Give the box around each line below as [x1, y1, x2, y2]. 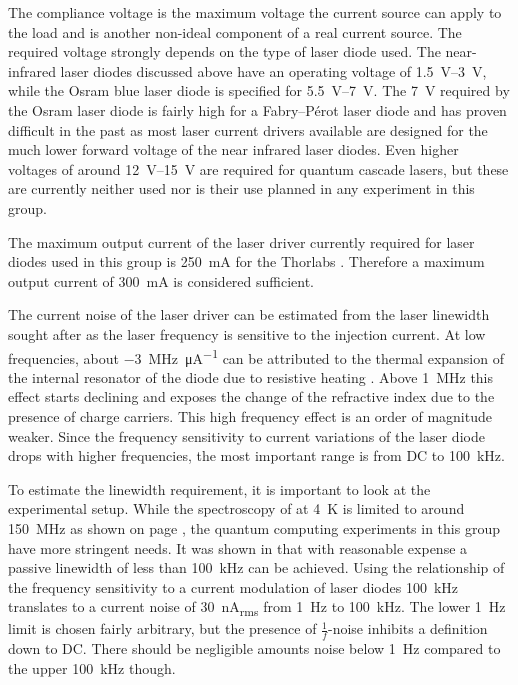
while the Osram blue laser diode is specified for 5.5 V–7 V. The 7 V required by [8, 80, 510, 101]
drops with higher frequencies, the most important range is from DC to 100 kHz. [8, 445, 505, 466]
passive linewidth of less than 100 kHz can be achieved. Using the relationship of [8, 557, 505, 578]
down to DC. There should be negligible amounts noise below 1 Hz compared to [8, 638, 501, 659]
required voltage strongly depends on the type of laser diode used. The [8, 41, 441, 62]
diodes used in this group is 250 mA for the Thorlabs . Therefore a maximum [8, 251, 485, 272]
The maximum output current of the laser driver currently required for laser [8, 231, 475, 252]
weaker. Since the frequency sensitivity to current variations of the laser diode [8, 425, 485, 446]
